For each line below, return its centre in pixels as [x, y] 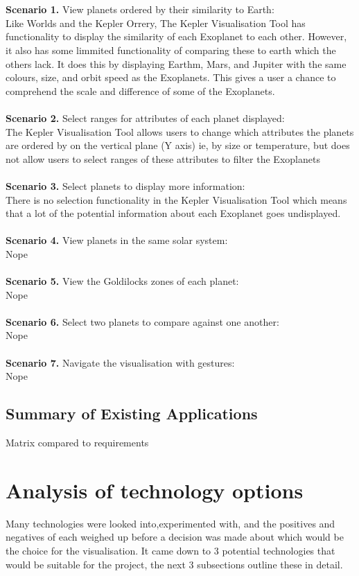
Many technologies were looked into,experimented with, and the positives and [170, 523]
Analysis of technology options [155, 490]
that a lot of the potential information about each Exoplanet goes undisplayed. [173, 213]
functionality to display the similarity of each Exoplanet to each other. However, [176, 36]
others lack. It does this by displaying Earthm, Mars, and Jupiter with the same [176, 63]
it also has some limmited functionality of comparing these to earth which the [171, 50]
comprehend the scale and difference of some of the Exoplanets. [140, 90]
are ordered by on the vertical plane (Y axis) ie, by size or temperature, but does [178, 145]
